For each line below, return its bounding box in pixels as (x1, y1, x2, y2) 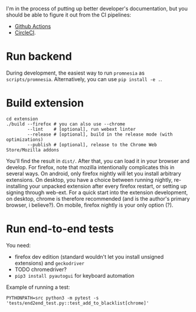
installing (6, 182, 28, 189)
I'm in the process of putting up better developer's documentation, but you (6, 5, 188, 12)
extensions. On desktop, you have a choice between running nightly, (6, 176, 173, 183)
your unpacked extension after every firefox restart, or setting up (29, 182, 187, 189)
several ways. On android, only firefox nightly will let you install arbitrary (6, 170, 181, 177)
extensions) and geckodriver (14, 259, 84, 266)
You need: (6, 242, 31, 249)
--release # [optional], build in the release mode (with (27, 131, 173, 137)
